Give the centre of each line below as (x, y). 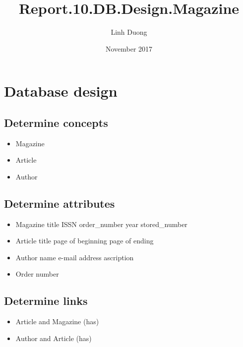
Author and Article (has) (54, 338)
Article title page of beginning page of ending (85, 241)
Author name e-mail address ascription (75, 257)
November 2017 (129, 48)
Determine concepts (56, 122)
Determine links (46, 301)
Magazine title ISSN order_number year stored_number (101, 224)
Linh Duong (129, 32)
